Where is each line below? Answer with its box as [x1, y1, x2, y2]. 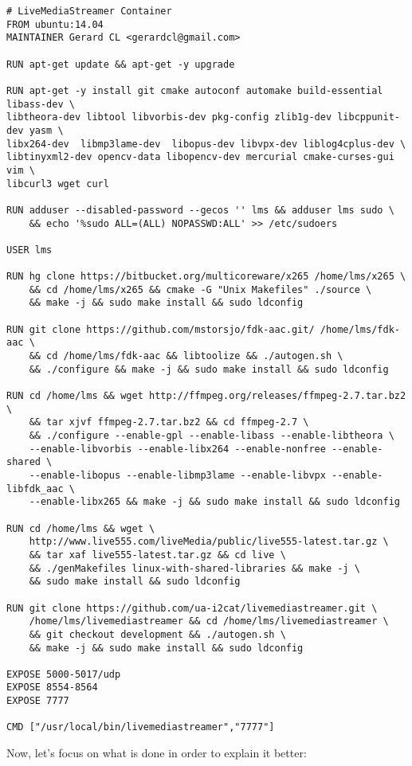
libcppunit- [337, 111, 400, 123]
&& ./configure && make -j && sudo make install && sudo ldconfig [29, 363, 389, 375]
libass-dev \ [6, 98, 75, 110]
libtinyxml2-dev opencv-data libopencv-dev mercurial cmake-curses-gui [6, 151, 394, 163]
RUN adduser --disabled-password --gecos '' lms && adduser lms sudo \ [6, 204, 394, 216]
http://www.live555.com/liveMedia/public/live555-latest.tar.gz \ [29, 536, 389, 548]
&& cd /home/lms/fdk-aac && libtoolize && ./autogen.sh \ [29, 350, 343, 362]
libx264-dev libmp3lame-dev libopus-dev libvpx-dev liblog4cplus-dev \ [6, 138, 406, 150]
